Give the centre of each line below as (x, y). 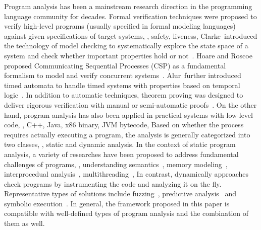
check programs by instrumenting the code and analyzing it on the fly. (113, 183)
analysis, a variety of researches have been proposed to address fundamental (121, 154)
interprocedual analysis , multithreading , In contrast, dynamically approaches (126, 174)
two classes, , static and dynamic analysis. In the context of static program (120, 144)
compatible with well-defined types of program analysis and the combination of (126, 213)
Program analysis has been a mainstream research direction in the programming (128, 6)
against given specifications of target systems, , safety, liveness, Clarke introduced (131, 35)
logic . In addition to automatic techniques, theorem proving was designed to (124, 95)
